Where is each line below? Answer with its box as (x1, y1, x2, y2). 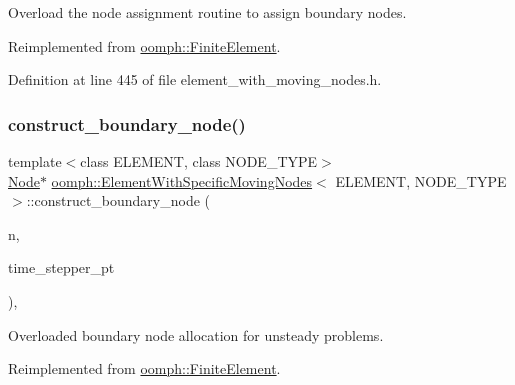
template (8, 151, 62, 171)
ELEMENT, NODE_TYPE (335, 170, 507, 191)
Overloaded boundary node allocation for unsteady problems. (8, 324, 384, 345)
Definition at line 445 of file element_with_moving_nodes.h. (8, 69, 382, 90)
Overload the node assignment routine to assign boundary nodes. (8, 2, 407, 22)
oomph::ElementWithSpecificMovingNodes (51, 170, 313, 191)
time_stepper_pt (8, 257, 115, 278)
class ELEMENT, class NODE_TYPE (80, 151, 318, 171)
